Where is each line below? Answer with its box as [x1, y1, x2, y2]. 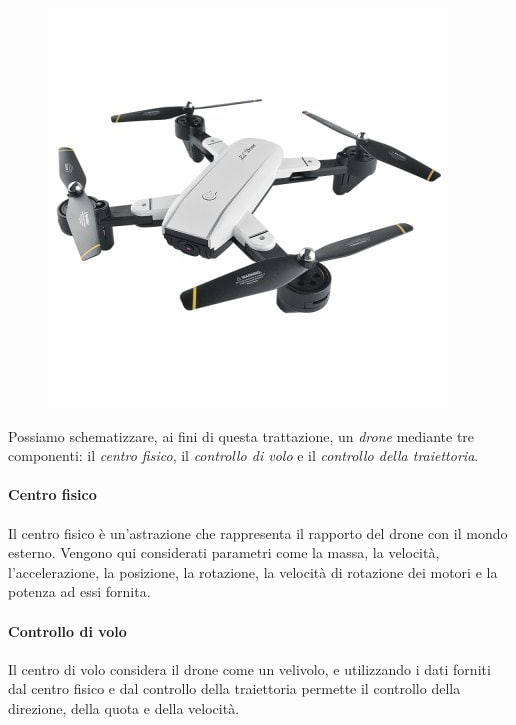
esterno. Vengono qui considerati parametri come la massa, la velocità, [8, 542, 440, 563]
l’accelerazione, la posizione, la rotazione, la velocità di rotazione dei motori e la [8, 561, 498, 582]
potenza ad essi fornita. [8, 581, 151, 602]
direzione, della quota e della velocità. [8, 697, 240, 718]
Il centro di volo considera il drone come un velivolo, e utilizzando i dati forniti [8, 658, 491, 679]
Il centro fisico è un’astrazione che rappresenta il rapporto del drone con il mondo [8, 522, 508, 543]
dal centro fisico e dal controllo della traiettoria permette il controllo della [8, 678, 461, 699]
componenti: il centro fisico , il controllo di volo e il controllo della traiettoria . [8, 445, 479, 466]
